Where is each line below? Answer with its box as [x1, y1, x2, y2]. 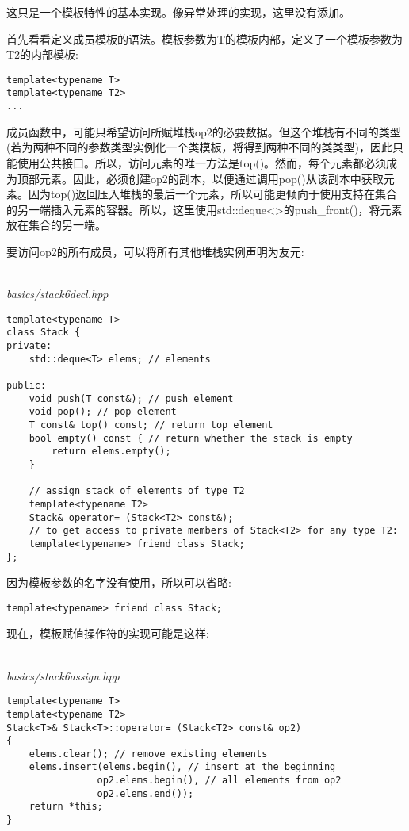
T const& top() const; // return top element [29, 419, 273, 431]
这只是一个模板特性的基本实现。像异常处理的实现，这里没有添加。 [6, 4, 350, 20]
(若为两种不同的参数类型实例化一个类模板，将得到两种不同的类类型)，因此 [6, 139, 392, 155]
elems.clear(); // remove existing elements [29, 748, 268, 760]
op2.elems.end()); [97, 787, 194, 799]
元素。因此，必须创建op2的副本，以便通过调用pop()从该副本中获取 [39, 170, 384, 186]
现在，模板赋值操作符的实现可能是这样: [6, 625, 209, 641]
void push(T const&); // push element [29, 393, 234, 404]
